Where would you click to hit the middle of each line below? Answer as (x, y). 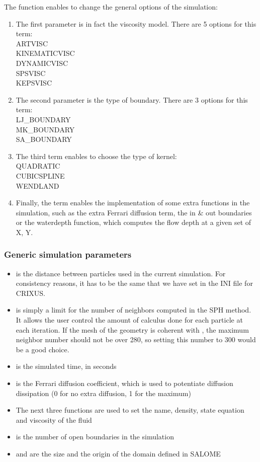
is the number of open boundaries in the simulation (95, 437)
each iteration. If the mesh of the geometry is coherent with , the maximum (132, 329)
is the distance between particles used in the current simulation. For (121, 273)
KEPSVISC (34, 83)
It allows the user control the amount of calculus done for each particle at (129, 320)
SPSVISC (31, 73)
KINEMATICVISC (45, 53)
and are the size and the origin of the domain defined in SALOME (118, 453)
